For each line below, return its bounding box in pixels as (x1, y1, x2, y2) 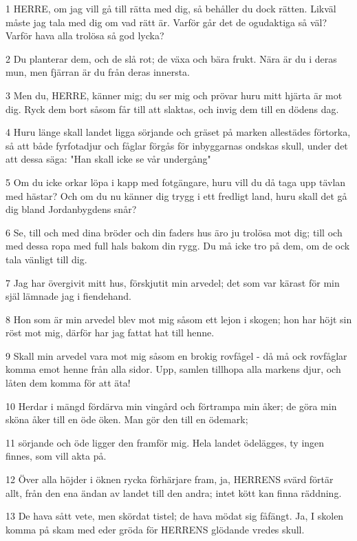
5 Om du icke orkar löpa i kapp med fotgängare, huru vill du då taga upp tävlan (6, 174, 346, 189)
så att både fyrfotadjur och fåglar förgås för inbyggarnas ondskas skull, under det (6, 138, 348, 152)
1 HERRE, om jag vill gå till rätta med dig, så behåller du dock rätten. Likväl (6, 1, 336, 15)
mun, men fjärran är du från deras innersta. (6, 65, 190, 79)
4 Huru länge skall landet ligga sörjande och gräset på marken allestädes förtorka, (6, 125, 351, 139)
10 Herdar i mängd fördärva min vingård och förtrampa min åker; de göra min (6, 398, 337, 413)
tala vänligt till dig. (6, 252, 87, 266)
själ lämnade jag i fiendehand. (6, 289, 131, 303)
